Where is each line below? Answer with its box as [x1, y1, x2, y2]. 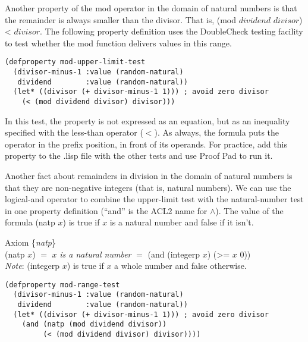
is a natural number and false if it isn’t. [109, 216, 254, 228]
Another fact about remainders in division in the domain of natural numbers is [5, 170, 293, 182]
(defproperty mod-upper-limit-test [5, 58, 146, 67]
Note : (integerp [5, 259, 60, 272]
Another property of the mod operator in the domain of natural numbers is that [5, 2, 297, 14]
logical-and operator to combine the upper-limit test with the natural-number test [5, 193, 304, 205]
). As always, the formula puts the [154, 126, 279, 139]
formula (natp [5, 216, 55, 228]
